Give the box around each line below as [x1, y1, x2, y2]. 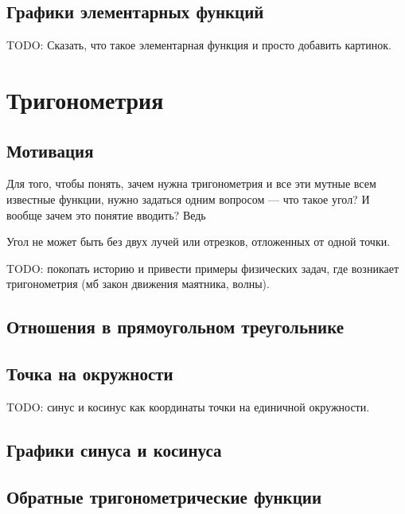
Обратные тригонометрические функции [6, 484, 321, 508]
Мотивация [6, 138, 94, 162]
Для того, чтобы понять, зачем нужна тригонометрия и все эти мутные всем [6, 175, 376, 192]
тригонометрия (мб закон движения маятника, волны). [6, 275, 270, 292]
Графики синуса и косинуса [6, 437, 222, 461]
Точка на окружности [6, 361, 173, 386]
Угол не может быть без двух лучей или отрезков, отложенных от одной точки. [6, 233, 391, 250]
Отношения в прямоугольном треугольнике [6, 314, 345, 339]
